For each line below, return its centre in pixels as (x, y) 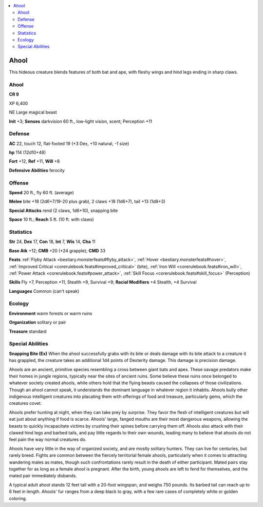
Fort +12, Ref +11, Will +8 (35, 161)
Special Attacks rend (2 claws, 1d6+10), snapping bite (63, 210)
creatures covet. (26, 403)
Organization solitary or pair (38, 322)
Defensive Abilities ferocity (37, 170)
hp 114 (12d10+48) (28, 152)
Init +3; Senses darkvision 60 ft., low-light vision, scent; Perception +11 (81, 121)
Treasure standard (28, 331)
